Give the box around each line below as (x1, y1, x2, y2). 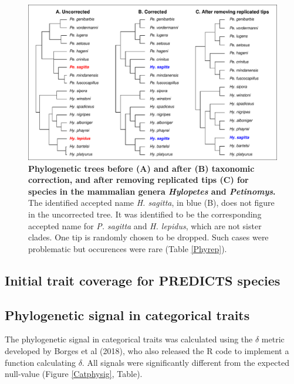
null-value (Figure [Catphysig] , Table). (5, 368, 143, 380)
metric (261, 333, 285, 345)
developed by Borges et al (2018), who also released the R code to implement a (5, 344, 289, 356)
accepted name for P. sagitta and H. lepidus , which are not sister (28, 219, 262, 232)
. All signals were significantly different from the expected (82, 356, 289, 368)
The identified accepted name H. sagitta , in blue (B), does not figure (28, 196, 275, 209)
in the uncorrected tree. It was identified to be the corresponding (28, 208, 262, 220)
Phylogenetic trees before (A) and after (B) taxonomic (28, 162, 255, 174)
